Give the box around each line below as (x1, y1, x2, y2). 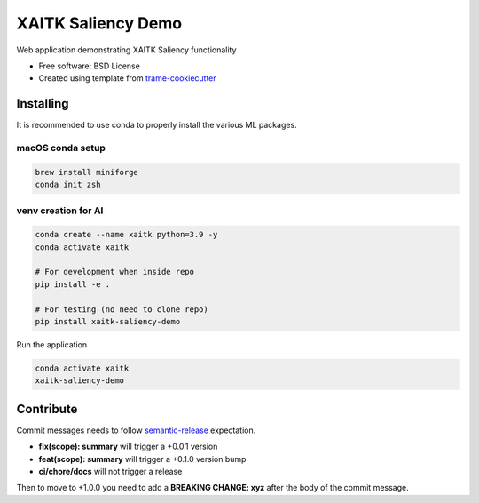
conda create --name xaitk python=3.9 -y (35, 229, 218, 240)
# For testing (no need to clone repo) (35, 304, 208, 315)
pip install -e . (35, 279, 111, 289)
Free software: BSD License (38, 60, 141, 71)
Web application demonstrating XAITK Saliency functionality (16, 44, 237, 55)
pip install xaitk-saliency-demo (35, 316, 181, 327)
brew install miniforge (35, 167, 139, 177)
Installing (16, 96, 70, 111)
